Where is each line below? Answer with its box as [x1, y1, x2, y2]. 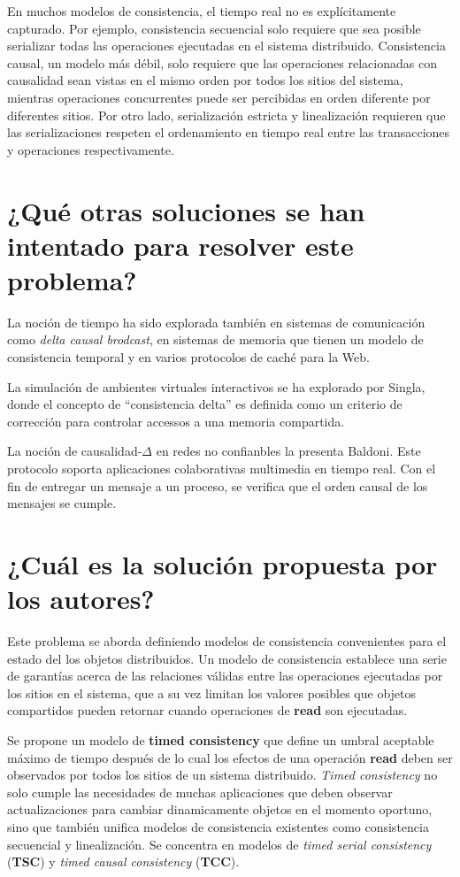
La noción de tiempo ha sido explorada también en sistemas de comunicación [7, 312, 425, 331]
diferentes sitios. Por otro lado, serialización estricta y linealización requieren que [7, 105, 446, 124]
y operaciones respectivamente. [7, 140, 174, 158]
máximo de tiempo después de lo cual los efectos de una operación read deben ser [7, 748, 453, 766]
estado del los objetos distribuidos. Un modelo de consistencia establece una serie [7, 649, 447, 667]
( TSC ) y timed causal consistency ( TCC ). [7, 852, 240, 871]
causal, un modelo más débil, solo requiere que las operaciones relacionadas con [7, 53, 437, 72]
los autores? [7, 581, 155, 617]
